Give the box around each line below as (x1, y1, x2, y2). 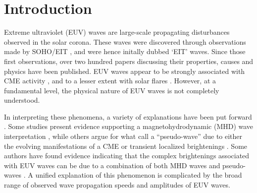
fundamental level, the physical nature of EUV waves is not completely (4, 85, 219, 95)
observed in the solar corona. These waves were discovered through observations (4, 36, 246, 47)
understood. (4, 95, 40, 105)
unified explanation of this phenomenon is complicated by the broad (35, 170, 242, 180)
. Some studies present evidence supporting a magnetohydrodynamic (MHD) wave (4, 121, 254, 131)
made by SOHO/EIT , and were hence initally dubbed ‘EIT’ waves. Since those (4, 46, 246, 57)
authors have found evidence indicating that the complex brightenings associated (4, 150, 250, 161)
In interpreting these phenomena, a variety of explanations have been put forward (4, 111, 252, 122)
